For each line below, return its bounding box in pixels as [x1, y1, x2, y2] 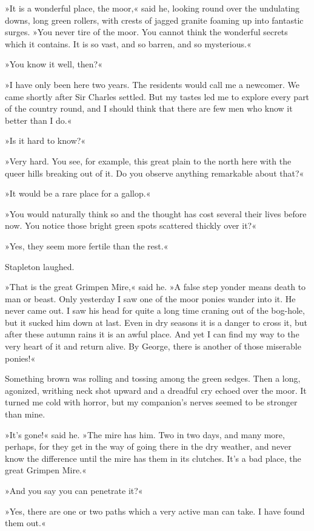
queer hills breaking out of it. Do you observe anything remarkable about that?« [5, 166, 304, 179]
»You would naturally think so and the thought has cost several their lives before [5, 207, 307, 220]
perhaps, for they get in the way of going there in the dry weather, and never [5, 440, 292, 453]
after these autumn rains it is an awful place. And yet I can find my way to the [5, 328, 299, 340]
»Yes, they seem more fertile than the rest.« [5, 239, 169, 252]
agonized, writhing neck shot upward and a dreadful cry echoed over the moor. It [5, 384, 307, 396]
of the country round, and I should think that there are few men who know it [5, 102, 293, 115]
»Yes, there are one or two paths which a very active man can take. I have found [5, 504, 305, 517]
